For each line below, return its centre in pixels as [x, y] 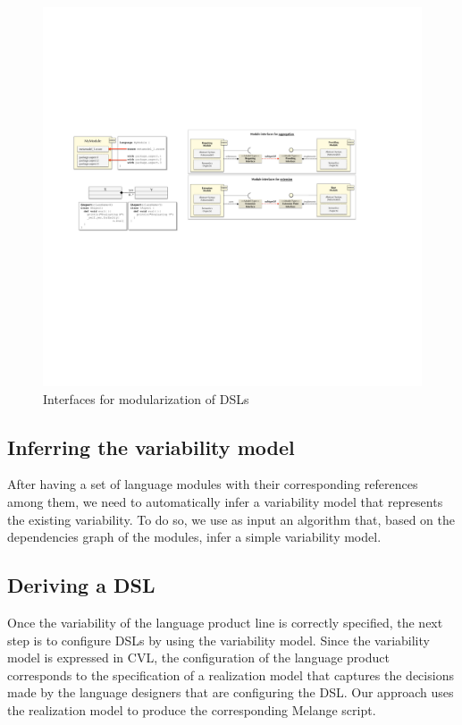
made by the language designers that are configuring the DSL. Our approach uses [231, 692]
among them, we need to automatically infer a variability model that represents [225, 501]
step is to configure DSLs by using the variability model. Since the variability [218, 640]
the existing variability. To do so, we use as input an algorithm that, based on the [231, 519]
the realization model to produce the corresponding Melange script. [192, 709]
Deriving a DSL [81, 585]
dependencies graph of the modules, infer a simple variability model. [194, 537]
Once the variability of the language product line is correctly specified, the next [225, 622]
